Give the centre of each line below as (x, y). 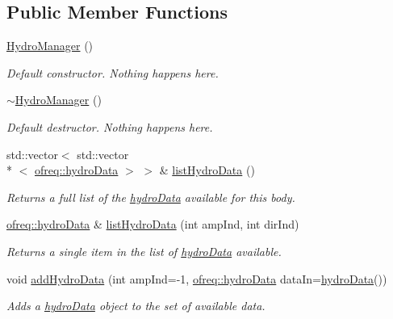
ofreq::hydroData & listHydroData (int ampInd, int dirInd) (153, 224)
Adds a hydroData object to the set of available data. (136, 306)
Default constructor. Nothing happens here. (113, 72)
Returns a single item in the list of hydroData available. (144, 251)
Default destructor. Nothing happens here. (110, 126)
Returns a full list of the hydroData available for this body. (151, 197)
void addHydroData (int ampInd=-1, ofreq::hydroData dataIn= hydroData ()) (197, 278)
